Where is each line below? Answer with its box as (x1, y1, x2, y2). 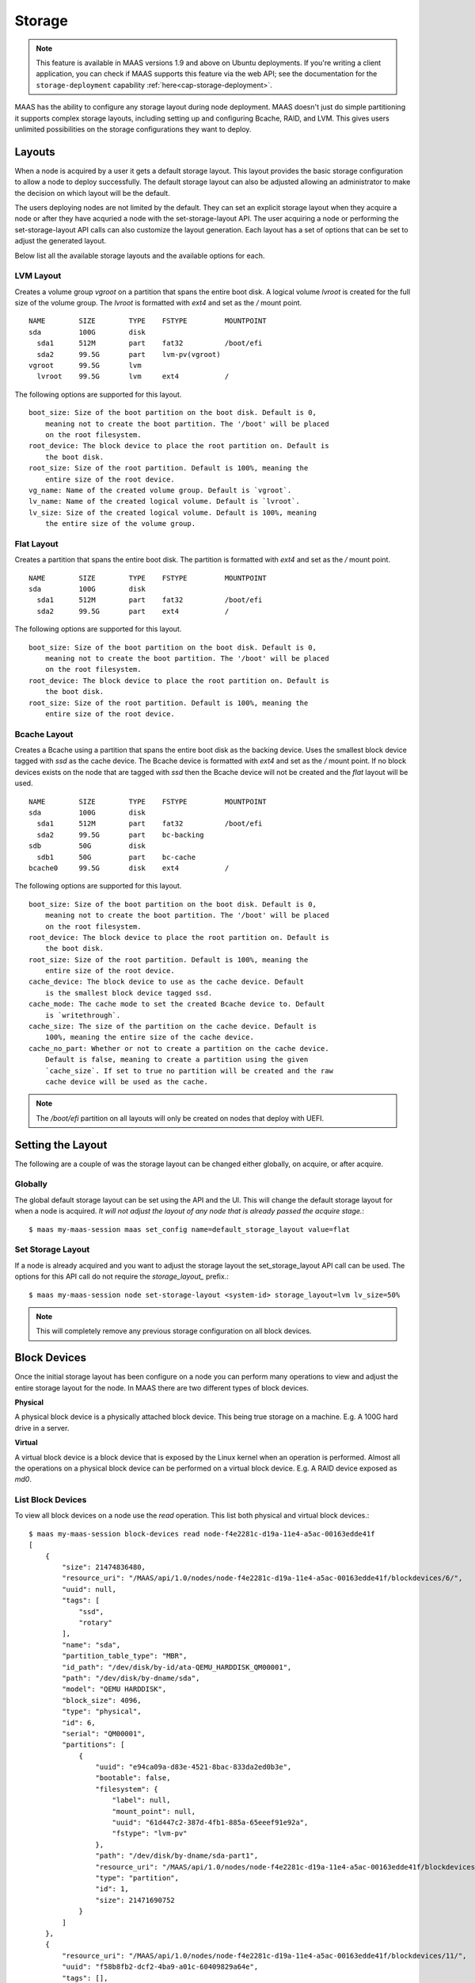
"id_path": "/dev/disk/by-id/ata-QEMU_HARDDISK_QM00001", (62, 1663, 292, 1671)
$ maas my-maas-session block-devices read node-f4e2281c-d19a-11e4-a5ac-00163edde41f (28, 1529, 375, 1538)
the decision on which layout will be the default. (14, 188, 170, 198)
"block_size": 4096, (62, 1696, 142, 1705)
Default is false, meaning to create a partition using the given (44, 1055, 309, 1064)
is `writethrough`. (44, 1011, 121, 1019)
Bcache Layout (14, 728, 74, 739)
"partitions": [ (62, 1740, 125, 1749)
